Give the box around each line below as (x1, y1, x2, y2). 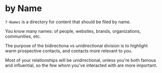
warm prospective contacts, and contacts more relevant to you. (5, 48, 133, 54)
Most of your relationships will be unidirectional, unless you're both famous (5, 57, 156, 63)
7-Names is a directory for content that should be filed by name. (5, 19, 131, 25)
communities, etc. (5, 33, 41, 39)
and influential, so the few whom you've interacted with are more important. (5, 62, 158, 68)
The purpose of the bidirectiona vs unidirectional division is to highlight (5, 43, 148, 48)
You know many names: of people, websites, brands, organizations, (5, 28, 141, 34)
